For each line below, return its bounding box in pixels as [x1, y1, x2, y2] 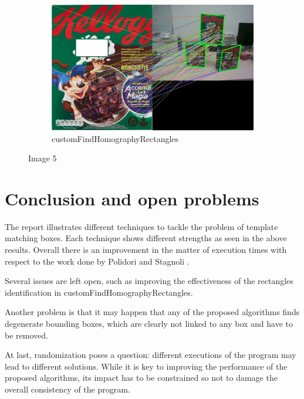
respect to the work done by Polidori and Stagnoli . [5, 255, 190, 267]
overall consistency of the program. [5, 383, 130, 395]
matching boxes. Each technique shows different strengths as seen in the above [5, 232, 287, 244]
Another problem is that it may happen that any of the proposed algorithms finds [5, 306, 300, 318]
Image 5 [28, 152, 57, 164]
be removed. [5, 329, 48, 341]
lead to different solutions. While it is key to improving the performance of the [5, 360, 288, 372]
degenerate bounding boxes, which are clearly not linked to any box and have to [5, 317, 293, 330]
